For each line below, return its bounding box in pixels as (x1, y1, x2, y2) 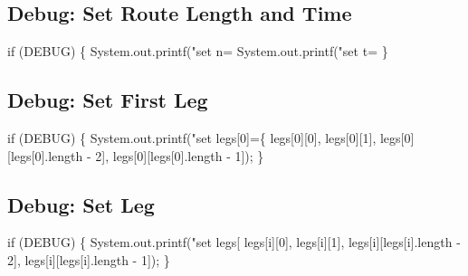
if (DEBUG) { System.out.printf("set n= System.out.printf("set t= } (7, 42, 388, 61)
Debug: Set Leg (7, 190, 155, 218)
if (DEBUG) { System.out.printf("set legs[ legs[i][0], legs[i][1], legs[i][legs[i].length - (7, 233, 461, 252)
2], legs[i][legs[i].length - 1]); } (7, 250, 170, 269)
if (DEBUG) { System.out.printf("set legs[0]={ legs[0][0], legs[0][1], (7, 128, 377, 147)
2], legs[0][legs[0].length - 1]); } (95, 146, 264, 165)
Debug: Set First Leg (7, 86, 208, 114)
